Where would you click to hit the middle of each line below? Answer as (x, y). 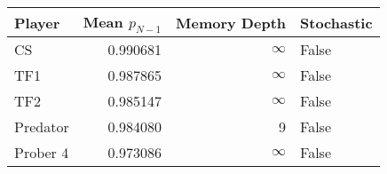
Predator (42, 127)
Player (37, 22)
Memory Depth (231, 22)
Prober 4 (42, 153)
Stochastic (336, 22)
